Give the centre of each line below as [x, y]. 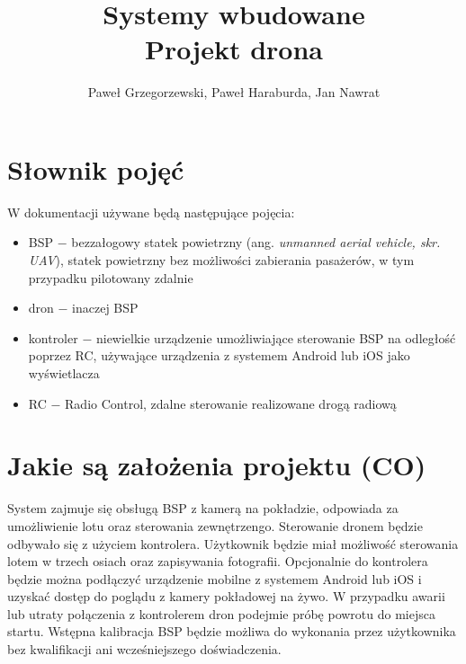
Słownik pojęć [96, 168]
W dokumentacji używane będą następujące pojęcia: [151, 212]
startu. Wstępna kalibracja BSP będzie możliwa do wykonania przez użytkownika [232, 631]
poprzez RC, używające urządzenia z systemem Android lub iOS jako [219, 355]
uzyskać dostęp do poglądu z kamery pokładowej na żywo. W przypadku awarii [226, 596]
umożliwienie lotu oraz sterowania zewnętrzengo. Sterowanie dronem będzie [215, 525]
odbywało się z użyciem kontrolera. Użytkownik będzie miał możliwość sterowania [233, 543]
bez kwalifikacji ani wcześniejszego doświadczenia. [144, 649]
